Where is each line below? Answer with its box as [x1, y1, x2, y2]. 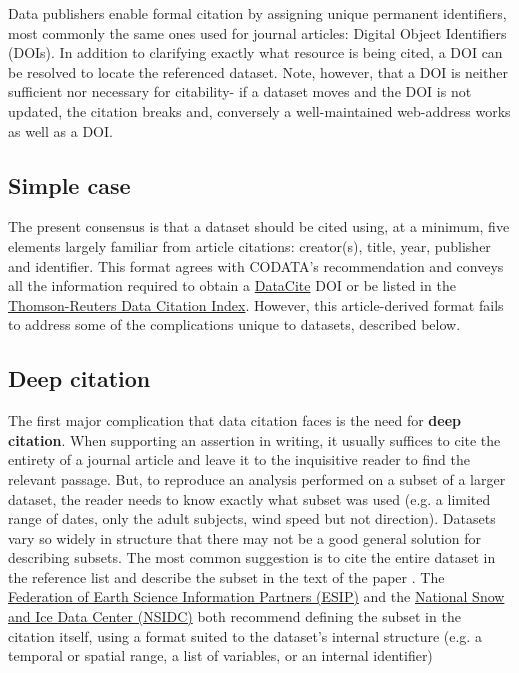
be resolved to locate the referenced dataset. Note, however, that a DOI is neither [8, 61, 508, 82]
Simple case [8, 169, 131, 200]
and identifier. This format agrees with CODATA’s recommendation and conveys [8, 255, 504, 276]
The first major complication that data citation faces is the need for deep [8, 410, 461, 431]
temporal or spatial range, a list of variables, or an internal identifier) [8, 645, 433, 666]
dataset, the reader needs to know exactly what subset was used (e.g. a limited [8, 488, 491, 509]
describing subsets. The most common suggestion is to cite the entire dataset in [8, 547, 496, 568]
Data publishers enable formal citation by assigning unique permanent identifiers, [8, 3, 507, 23]
